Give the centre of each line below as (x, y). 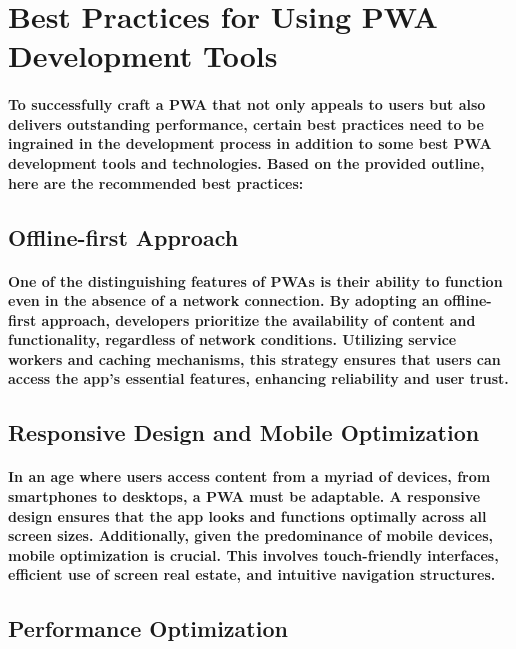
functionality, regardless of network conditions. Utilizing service (232, 339)
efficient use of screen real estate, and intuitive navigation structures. (252, 574)
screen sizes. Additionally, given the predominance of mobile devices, (250, 535)
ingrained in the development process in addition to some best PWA (250, 143)
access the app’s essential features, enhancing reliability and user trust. (258, 378)
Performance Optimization (148, 628)
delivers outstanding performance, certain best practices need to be (246, 123)
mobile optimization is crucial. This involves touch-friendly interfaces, (253, 554)
